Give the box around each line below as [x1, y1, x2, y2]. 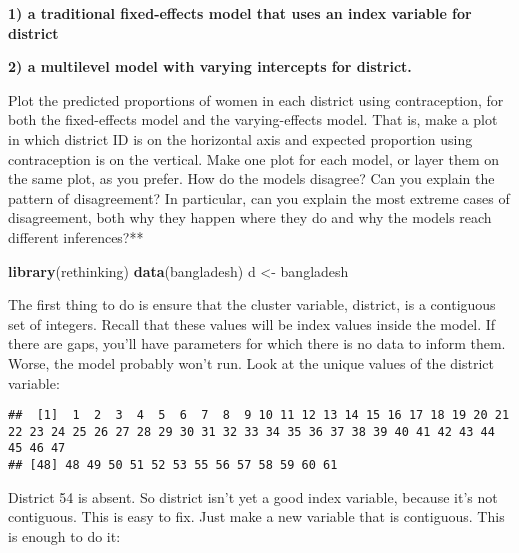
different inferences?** [8, 226, 144, 247]
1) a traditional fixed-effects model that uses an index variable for [8, 3, 472, 23]
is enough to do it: [8, 525, 121, 546]
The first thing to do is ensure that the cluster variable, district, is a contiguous [8, 294, 496, 315]
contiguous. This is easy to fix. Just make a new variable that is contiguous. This [8, 506, 505, 527]
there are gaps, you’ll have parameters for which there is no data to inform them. [8, 333, 506, 354]
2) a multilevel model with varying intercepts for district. [8, 56, 412, 77]
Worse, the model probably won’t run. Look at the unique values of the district [8, 352, 494, 373]
